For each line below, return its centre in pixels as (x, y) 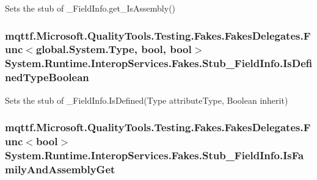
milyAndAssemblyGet (60, 169)
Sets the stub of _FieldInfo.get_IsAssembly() (90, 8)
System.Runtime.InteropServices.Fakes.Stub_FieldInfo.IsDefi (159, 63)
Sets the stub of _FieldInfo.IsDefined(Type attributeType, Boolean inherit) (147, 100)
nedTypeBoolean (47, 77)
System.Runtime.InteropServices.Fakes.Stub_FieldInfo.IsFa (155, 155)
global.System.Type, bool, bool (114, 49)
